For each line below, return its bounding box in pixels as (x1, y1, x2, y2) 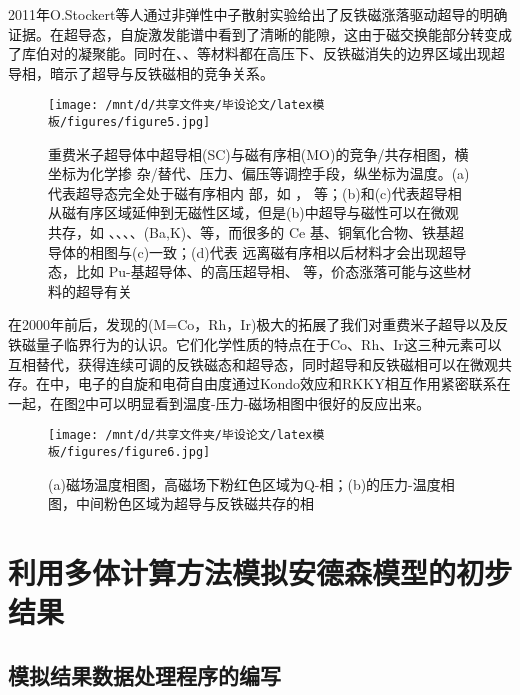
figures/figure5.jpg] (67, 115, 211, 130)
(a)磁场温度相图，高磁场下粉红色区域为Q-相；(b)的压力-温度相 (48, 473, 455, 494)
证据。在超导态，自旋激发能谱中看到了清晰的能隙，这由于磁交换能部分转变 (8, 23, 498, 44)
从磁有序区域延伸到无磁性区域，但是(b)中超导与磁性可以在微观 (48, 202, 459, 223)
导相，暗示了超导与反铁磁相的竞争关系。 (8, 62, 274, 83)
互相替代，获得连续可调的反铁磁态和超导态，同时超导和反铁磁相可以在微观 (8, 353, 498, 374)
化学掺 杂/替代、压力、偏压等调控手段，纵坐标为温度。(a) (89, 163, 470, 184)
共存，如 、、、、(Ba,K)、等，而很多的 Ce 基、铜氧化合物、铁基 (48, 222, 450, 243)
